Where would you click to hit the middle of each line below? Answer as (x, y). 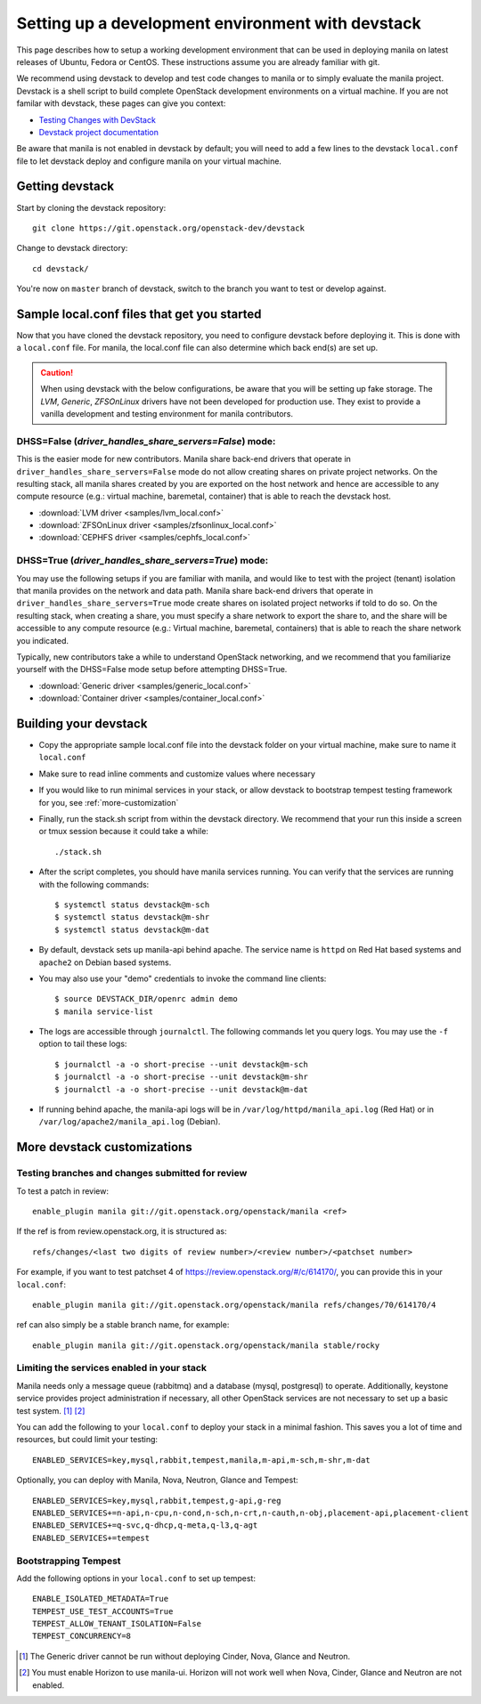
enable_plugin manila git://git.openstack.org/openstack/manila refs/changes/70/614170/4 (234, 1305)
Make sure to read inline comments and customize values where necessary (177, 774)
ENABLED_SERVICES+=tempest (91, 1538)
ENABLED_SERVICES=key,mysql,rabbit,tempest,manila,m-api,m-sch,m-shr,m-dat (201, 1460)
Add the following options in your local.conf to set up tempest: (136, 1578)
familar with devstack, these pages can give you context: (121, 103)
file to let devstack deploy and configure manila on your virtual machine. (149, 161)
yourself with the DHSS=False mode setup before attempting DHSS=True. (152, 669)
